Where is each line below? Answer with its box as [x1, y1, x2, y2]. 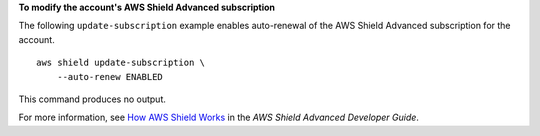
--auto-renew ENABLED [56, 71, 164, 82]
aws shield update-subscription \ [36, 57, 205, 69]
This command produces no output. [18, 93, 167, 105]
